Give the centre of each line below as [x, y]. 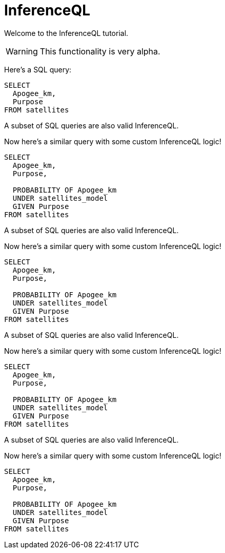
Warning [22, 51]
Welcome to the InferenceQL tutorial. [66, 33]
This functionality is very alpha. [100, 51]
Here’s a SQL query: [38, 69]
